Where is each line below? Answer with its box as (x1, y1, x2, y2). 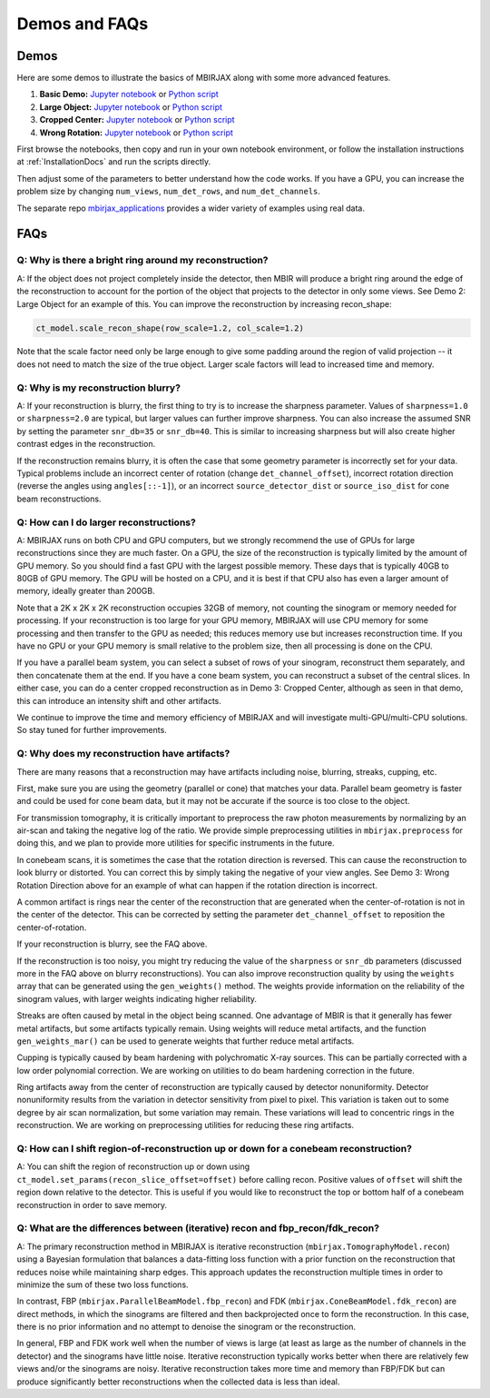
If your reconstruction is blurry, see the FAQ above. (16, 938, 208, 949)
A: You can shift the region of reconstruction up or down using (16, 1161, 250, 1172)
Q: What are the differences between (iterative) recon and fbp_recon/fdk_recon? (16, 1222, 380, 1234)
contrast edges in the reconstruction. (16, 439, 156, 450)
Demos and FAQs (16, 14, 149, 34)
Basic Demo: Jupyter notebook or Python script (39, 89, 220, 100)
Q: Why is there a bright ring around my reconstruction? (16, 254, 269, 267)
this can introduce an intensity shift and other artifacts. (16, 695, 222, 706)
